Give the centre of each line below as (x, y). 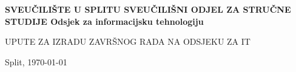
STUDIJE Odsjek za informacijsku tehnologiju (104, 21)
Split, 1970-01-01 (36, 61)
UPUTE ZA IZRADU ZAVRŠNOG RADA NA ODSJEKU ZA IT (128, 41)
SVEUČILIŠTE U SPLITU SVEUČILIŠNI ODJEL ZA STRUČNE (148, 9)
